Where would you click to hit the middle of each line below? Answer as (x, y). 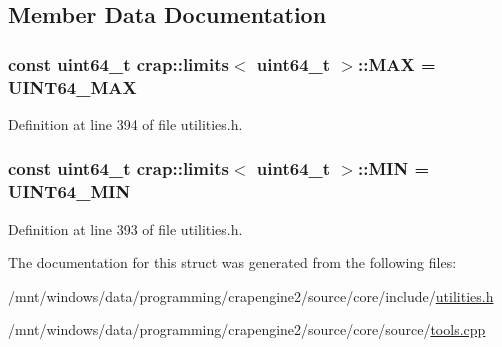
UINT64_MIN (69, 191)
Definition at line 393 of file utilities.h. (125, 228)
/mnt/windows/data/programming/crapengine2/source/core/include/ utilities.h (251, 295)
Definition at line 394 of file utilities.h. (125, 123)
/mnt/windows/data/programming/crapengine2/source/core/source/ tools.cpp (247, 329)
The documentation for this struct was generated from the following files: (232, 262)
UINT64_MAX (72, 86)
